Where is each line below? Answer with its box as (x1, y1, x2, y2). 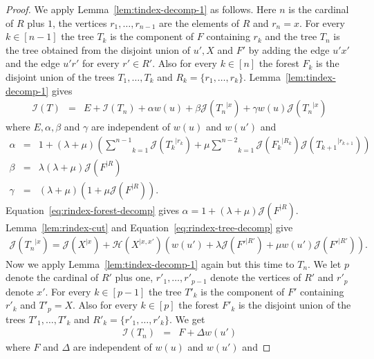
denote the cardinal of (6, 270, 99, 284)
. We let (308, 256, 342, 271)
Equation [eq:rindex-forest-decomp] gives (6, 202, 179, 217)
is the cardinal (288, 2, 349, 16)
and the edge (6, 56, 60, 70)
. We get (169, 311, 205, 326)
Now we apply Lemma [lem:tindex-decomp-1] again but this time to (6, 256, 294, 271)
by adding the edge (248, 42, 330, 57)
